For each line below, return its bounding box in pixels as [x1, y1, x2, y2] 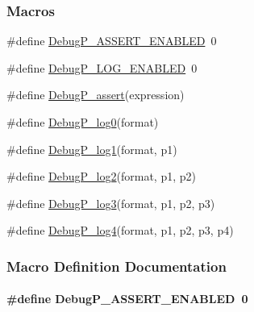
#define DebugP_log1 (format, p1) [6, 140, 177, 157]
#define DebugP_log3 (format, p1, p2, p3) [6, 194, 215, 211]
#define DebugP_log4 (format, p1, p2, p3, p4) [6, 222, 234, 239]
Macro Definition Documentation [6, 256, 227, 276]
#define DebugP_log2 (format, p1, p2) [6, 168, 196, 185]
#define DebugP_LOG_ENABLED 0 [6, 59, 198, 76]
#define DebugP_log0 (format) [6, 114, 159, 130]
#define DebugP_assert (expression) [6, 86, 185, 103]
